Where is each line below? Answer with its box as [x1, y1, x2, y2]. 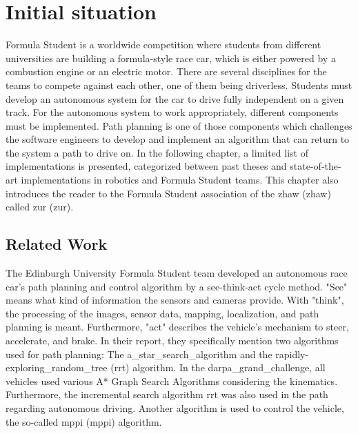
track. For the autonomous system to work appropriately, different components [6, 105, 339, 119]
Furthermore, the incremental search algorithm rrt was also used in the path [6, 387, 328, 402]
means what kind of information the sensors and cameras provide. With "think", [6, 293, 344, 307]
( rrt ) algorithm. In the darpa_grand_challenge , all [110, 360, 326, 375]
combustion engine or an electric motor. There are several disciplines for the [6, 64, 327, 79]
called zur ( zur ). [6, 199, 74, 214]
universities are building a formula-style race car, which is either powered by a [6, 50, 336, 65]
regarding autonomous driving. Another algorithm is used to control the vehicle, [6, 400, 344, 415]
